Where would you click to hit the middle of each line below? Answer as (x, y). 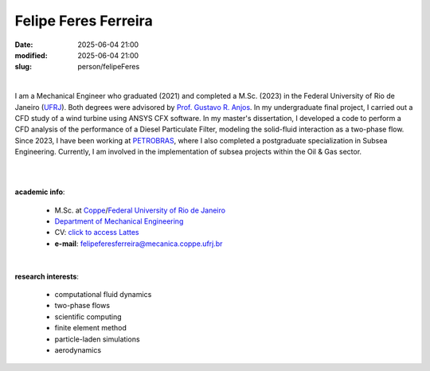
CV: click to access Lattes (97, 232)
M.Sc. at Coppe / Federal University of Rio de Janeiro (140, 210)
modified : (31, 55)
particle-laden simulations (97, 339)
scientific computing (88, 316)
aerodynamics (78, 350)
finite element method (90, 328)
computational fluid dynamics (103, 294)
